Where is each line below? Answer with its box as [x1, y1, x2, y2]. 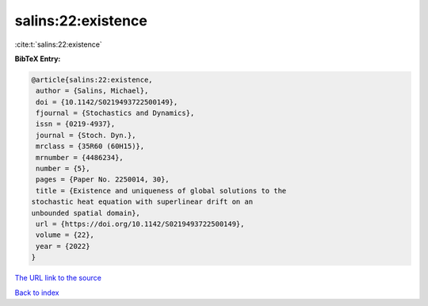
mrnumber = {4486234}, [36, 153, 124, 162]
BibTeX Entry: [14, 54, 61, 63]
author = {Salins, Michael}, [36, 86, 149, 95]
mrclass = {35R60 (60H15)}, [36, 142, 145, 151]
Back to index [14, 288, 59, 297]
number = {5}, [36, 164, 90, 174]
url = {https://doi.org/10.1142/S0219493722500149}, [36, 220, 245, 228]
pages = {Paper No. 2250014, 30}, [36, 175, 170, 184]
